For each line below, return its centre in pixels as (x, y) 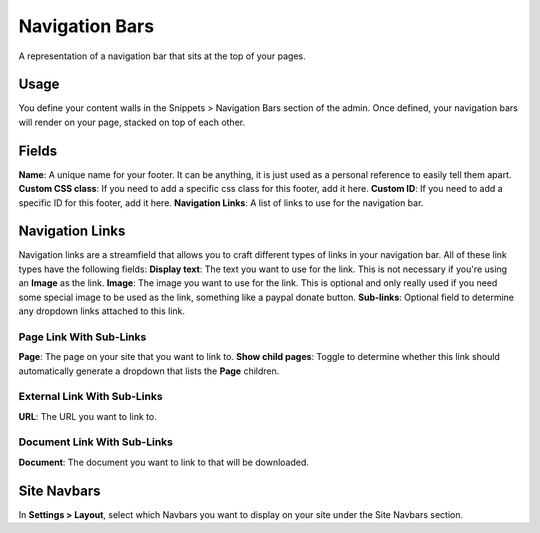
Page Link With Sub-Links (82, 337)
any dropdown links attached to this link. (101, 311)
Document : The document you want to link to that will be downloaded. (164, 462)
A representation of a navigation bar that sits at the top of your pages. (162, 56)
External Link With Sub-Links (91, 397)
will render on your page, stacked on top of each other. (131, 122)
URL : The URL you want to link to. (87, 416)
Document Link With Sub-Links (96, 442)
